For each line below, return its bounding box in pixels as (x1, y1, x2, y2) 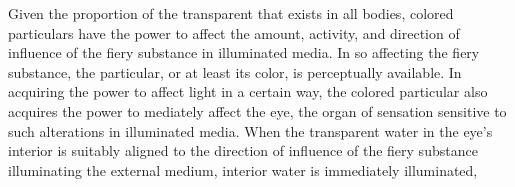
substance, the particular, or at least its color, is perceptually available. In (8, 61, 462, 82)
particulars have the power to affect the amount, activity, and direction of (8, 22, 460, 43)
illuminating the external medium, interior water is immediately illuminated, (8, 159, 478, 180)
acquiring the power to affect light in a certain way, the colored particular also (8, 81, 488, 102)
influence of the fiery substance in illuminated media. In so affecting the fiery (8, 42, 480, 63)
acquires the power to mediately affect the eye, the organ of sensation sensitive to (8, 100, 507, 121)
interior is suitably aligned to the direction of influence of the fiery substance (8, 140, 478, 161)
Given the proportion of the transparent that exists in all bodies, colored (8, 3, 454, 23)
